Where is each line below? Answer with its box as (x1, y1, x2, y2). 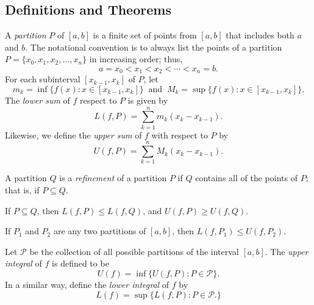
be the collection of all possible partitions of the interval (29, 245, 239, 257)
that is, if (5, 184, 40, 196)
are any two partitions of (53, 224, 146, 237)
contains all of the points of (195, 171, 298, 184)
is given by (127, 94, 168, 107)
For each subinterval (5, 73, 80, 85)
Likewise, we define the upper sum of (5, 128, 142, 141)
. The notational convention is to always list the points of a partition (25, 40, 282, 53)
